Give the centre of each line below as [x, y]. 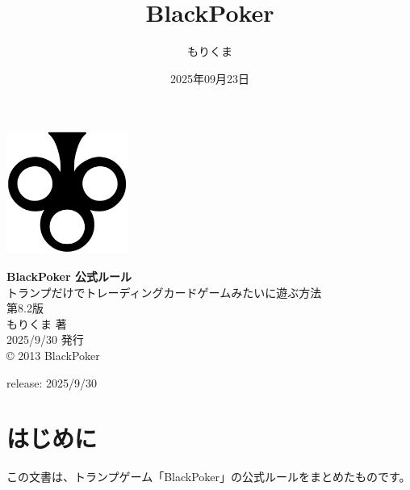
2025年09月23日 [210, 78]
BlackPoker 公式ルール [69, 276]
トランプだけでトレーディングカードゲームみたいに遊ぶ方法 [164, 292]
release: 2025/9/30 [52, 382]
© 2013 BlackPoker [53, 356]
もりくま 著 [37, 323]
